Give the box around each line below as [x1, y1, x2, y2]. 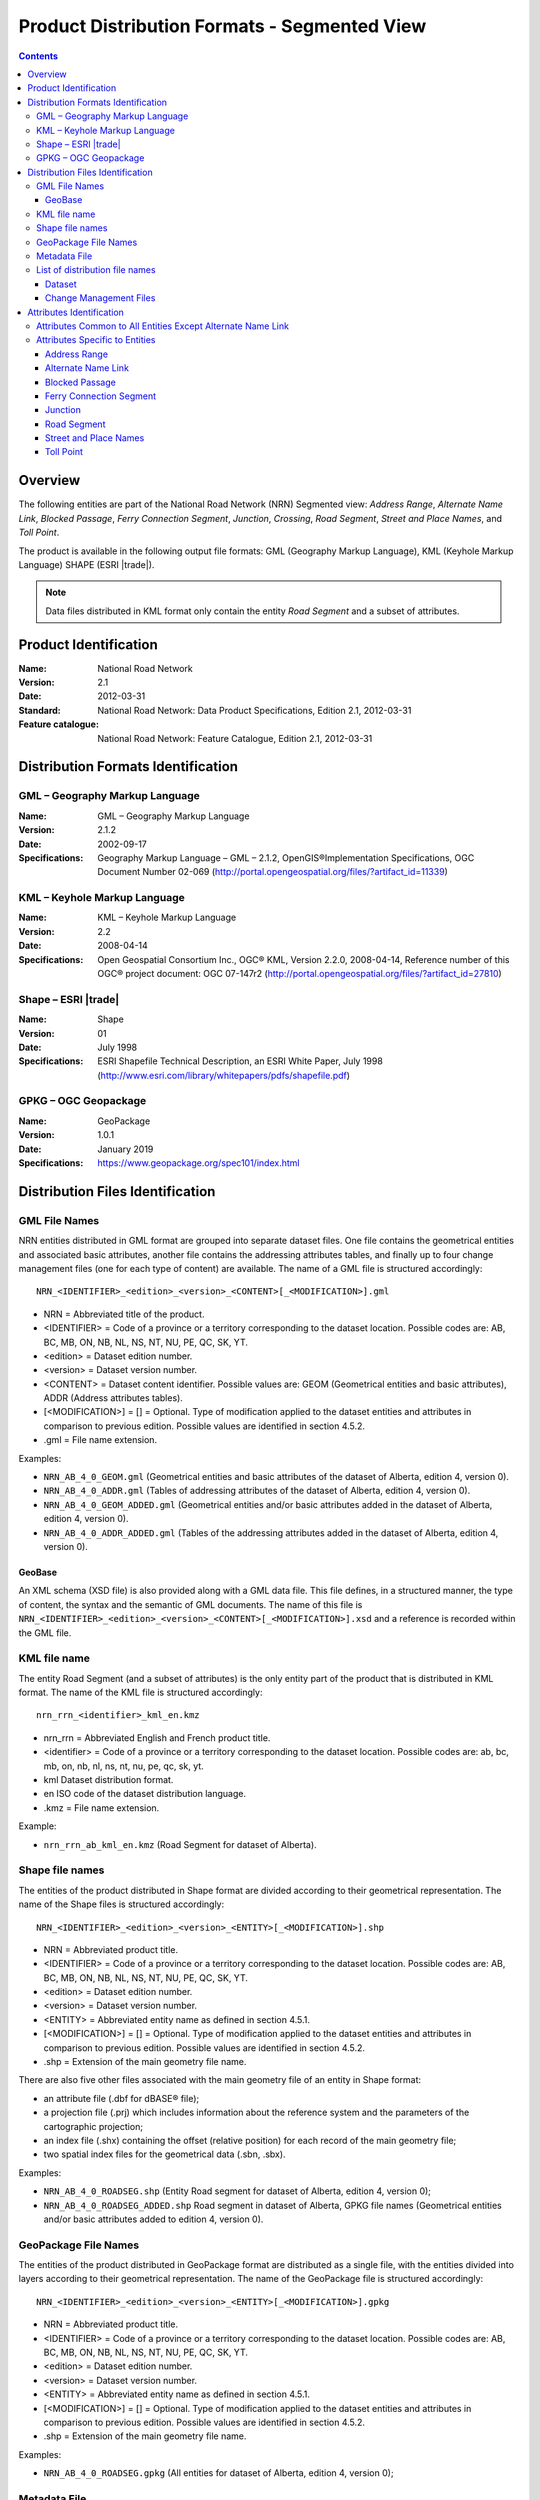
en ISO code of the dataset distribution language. [43, 1788, 247, 1800]
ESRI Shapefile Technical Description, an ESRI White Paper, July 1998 [97, 1055, 384, 1067]
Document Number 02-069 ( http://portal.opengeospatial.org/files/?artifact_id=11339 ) [97, 866, 449, 878]
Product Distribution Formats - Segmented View [18, 15, 427, 37]
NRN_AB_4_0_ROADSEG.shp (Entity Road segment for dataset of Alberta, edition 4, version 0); [43, 2185, 432, 2197]
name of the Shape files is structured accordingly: [18, 1898, 225, 1910]
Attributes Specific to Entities [36, 334, 156, 346]
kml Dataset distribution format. [43, 1774, 174, 1786]
